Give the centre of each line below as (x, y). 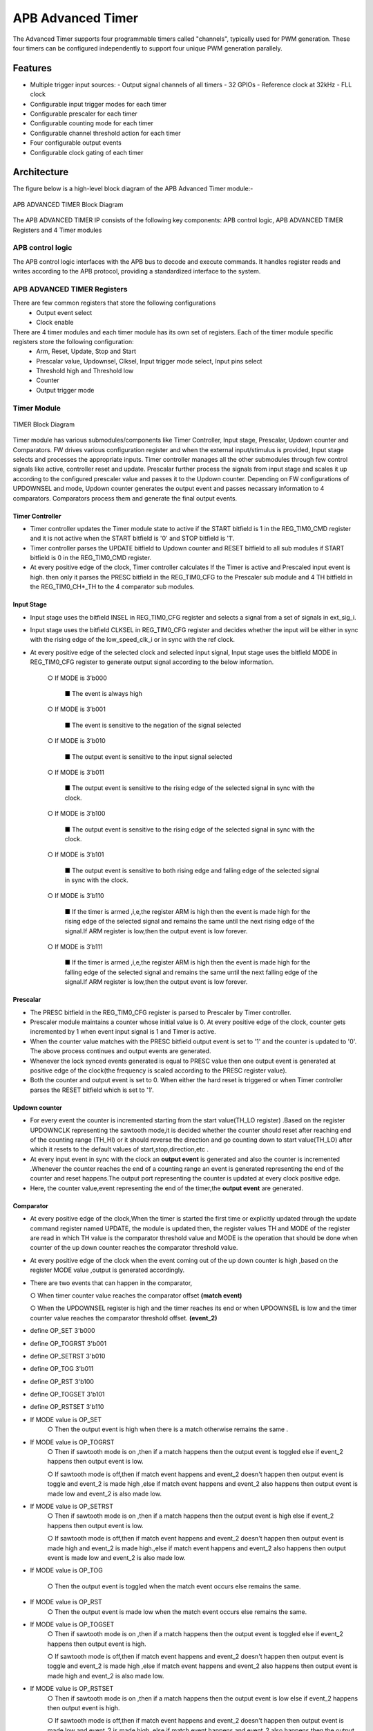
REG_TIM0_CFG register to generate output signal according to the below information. (152, 662)
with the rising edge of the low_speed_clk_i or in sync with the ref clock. (132, 640)
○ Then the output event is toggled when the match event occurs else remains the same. (174, 1586)
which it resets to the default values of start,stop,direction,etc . (119, 1149)
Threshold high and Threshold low (85, 371)
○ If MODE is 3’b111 (75, 947)
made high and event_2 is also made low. (106, 1676)
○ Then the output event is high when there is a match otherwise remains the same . (168, 1429)
